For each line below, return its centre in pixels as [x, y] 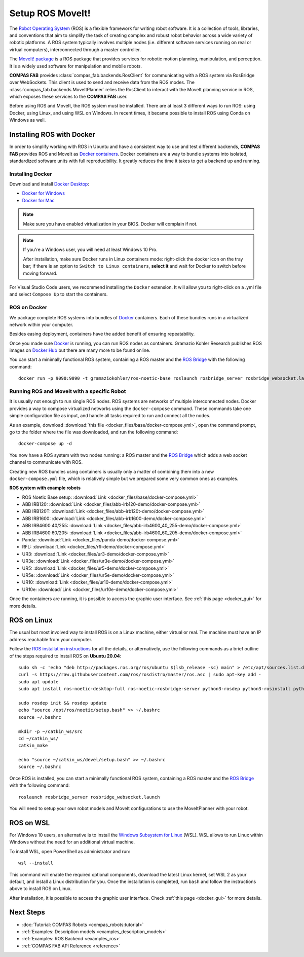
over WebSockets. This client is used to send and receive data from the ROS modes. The [102, 82]
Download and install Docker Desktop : [49, 184]
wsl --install [36, 863]
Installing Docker [31, 174]
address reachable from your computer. [51, 639]
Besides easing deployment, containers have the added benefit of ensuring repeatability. [102, 334]
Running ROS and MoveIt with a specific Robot [68, 391]
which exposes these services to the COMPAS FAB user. [68, 97]
